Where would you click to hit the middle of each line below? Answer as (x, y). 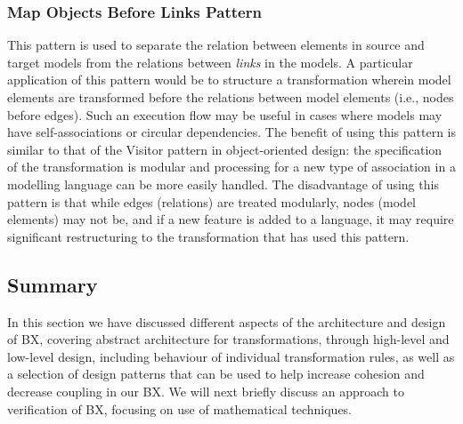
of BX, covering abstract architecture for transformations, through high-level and (228, 339)
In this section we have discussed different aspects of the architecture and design (227, 321)
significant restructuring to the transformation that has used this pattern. (208, 236)
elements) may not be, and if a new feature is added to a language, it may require (231, 219)
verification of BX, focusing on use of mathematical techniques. (180, 408)
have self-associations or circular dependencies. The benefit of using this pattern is (231, 132)
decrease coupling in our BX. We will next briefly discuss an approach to (206, 391)
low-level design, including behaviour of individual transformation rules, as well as (231, 356)
